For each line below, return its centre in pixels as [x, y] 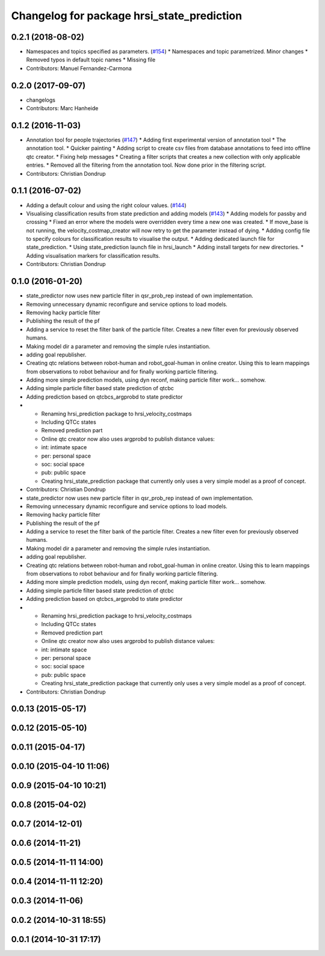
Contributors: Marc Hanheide [62, 108]
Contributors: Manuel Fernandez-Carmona [79, 68]
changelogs [41, 100]
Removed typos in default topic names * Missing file [91, 60]
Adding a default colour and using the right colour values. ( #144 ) [106, 205]
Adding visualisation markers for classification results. [93, 255]
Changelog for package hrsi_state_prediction [127, 16]
